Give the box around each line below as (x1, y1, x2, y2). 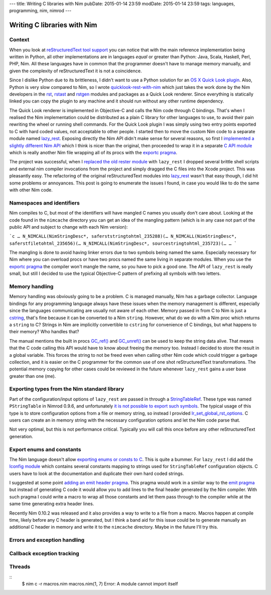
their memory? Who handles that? (9, 329, 79, 335)
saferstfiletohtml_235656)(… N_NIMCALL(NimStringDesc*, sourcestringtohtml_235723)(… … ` (9, 240, 237, 246)
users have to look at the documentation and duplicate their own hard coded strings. (9, 470, 184, 476)
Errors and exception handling (9, 537, 85, 544)
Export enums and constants (9, 446, 81, 453)
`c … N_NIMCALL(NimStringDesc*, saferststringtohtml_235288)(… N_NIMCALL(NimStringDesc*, (9, 234, 237, 239)
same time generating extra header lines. (9, 501, 94, 507)
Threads (9, 563, 31, 570)
